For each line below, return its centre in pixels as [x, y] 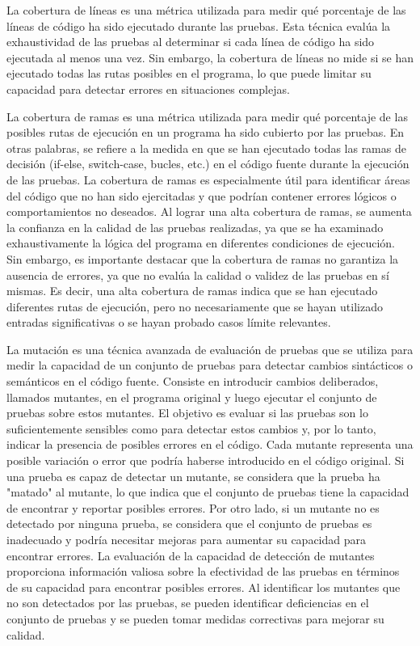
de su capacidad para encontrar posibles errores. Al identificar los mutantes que [204, 587]
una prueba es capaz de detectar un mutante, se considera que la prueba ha [193, 476]
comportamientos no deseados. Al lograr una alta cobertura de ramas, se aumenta [209, 211]
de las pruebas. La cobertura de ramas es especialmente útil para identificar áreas [208, 179]
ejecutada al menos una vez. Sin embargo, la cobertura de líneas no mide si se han [210, 57]
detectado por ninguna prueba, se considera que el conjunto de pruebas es [189, 524]
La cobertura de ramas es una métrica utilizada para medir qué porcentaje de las [207, 116]
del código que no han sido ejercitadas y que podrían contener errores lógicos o [202, 195]
